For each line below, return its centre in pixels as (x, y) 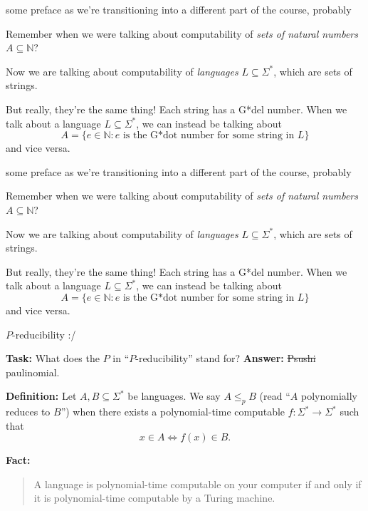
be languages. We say (174, 396)
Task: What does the (53, 358)
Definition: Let (41, 396)
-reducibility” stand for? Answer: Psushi (226, 358)
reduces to (28, 412)
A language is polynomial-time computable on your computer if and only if (198, 484)
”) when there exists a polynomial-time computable (173, 412)
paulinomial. (33, 372)
